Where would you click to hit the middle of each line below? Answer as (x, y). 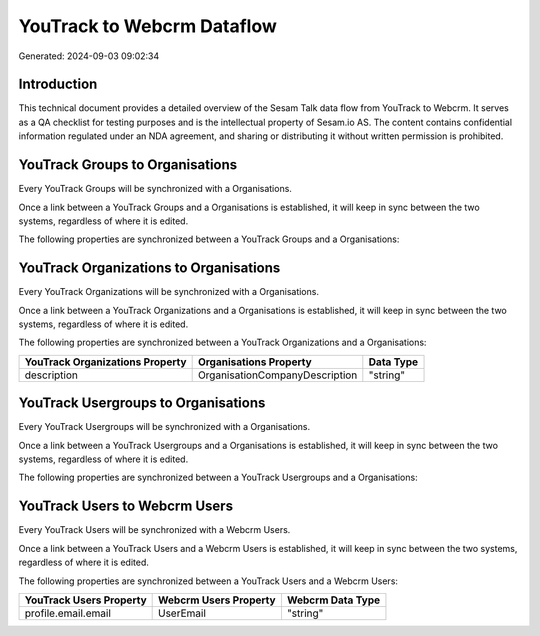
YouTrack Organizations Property (105, 362)
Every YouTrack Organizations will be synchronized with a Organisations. (169, 292)
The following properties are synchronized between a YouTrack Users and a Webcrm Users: (208, 581)
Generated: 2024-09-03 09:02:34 (89, 56)
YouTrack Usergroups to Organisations (142, 403)
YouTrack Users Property (85, 600)
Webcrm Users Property (217, 600)
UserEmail (182, 613)
